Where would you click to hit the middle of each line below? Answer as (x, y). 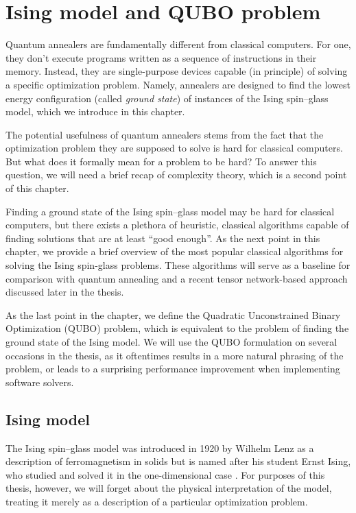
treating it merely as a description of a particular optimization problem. (157, 501)
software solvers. (40, 382)
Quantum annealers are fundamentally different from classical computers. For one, (178, 44)
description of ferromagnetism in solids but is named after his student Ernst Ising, (178, 461)
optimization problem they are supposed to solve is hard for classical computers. (174, 148)
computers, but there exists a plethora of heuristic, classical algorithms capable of (177, 225)
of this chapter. (37, 188)
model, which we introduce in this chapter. (95, 111)
